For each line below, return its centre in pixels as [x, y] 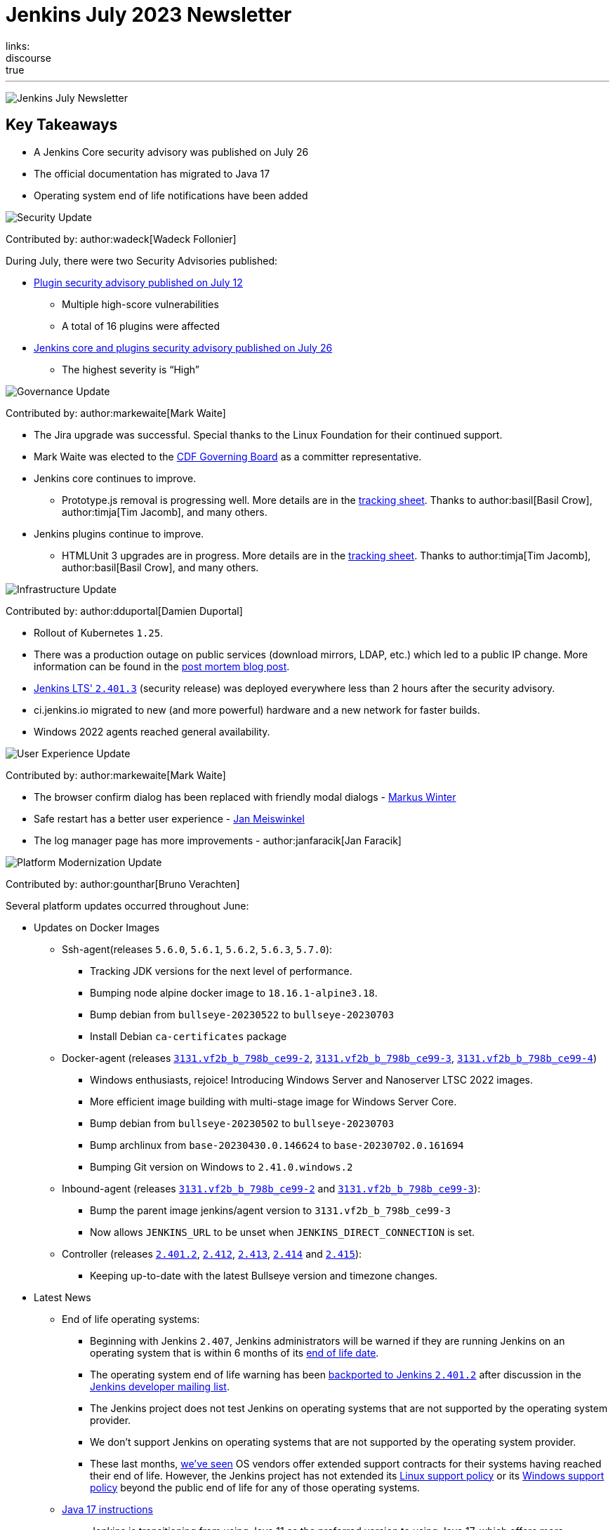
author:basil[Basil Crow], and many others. [160, 567]
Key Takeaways [62, 125]
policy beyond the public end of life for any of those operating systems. [255, 1487]
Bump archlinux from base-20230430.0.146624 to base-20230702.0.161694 [277, 1145]
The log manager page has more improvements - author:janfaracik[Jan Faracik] [218, 840]
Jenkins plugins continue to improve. [119, 533]
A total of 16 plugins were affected [141, 326]
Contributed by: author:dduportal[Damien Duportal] [124, 611]
